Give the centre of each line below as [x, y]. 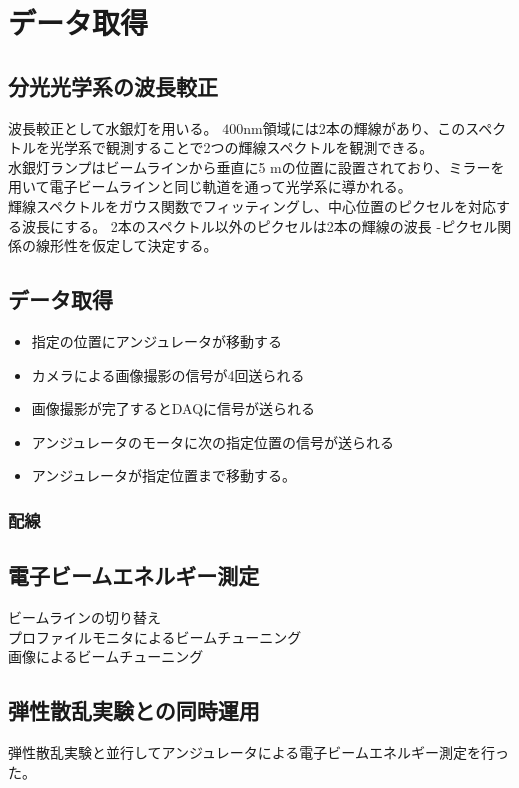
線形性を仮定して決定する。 [126, 245]
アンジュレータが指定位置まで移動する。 [163, 475]
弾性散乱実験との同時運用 [134, 710]
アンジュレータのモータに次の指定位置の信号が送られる [212, 441]
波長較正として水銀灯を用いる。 [113, 127]
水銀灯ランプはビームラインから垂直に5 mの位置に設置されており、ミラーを [256, 166]
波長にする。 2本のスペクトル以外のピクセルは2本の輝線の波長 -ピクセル [259, 225]
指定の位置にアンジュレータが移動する [156, 340]
